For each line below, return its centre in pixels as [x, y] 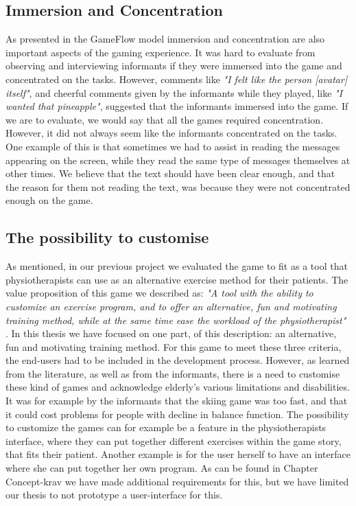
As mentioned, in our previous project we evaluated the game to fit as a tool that [177, 266]
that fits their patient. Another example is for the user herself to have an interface [178, 454]
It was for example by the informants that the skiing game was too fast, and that [177, 401]
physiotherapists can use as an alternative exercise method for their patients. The [177, 279]
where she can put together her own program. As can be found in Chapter [162, 468]
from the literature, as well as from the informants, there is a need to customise [173, 373]
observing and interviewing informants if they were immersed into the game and [174, 66]
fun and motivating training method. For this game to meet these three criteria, [174, 346]
